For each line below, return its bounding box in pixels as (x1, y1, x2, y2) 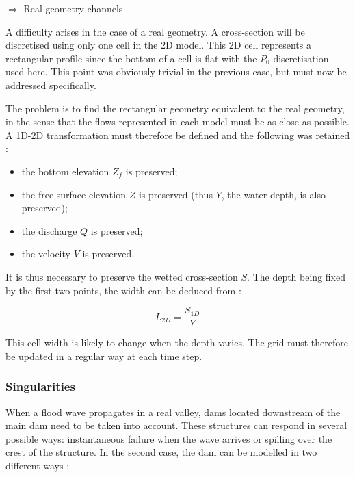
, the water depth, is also (221, 187, 326, 201)
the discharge (21, 223, 77, 237)
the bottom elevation (21, 164, 109, 178)
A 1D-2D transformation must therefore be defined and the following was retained (5, 127, 350, 142)
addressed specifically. (5, 77, 96, 92)
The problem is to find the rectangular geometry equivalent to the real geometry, (5, 101, 345, 115)
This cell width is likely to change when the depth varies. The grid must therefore (5, 335, 348, 350)
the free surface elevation (21, 187, 126, 201)
